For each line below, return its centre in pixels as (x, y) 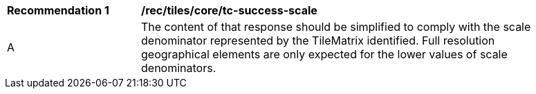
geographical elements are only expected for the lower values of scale (324, 54)
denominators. (179, 68)
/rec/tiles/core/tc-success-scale (229, 10)
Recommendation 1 (58, 10)
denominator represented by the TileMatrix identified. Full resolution (318, 40)
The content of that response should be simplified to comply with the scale (336, 27)
